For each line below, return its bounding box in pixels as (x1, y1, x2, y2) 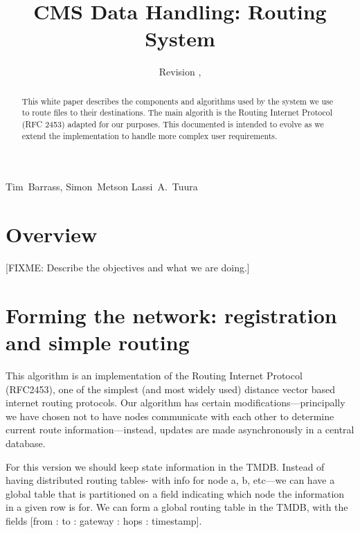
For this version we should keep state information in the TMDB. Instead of (6, 459, 325, 473)
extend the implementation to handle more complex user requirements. (21, 129, 278, 141)
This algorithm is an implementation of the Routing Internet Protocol (6, 368, 303, 382)
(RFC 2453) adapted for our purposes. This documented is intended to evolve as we (21, 118, 324, 130)
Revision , (159, 64, 201, 79)
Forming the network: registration (6, 300, 337, 329)
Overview (6, 220, 98, 249)
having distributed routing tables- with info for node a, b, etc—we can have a (6, 473, 335, 487)
